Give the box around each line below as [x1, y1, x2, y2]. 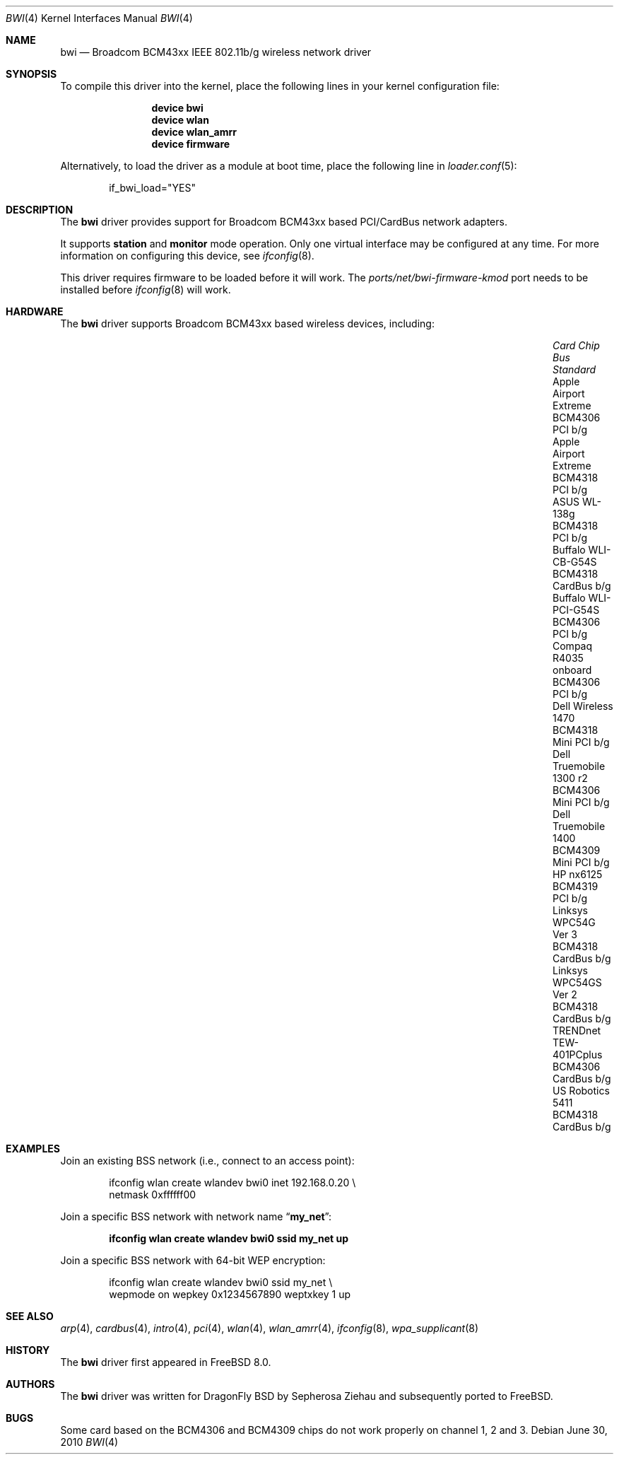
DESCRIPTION [6, 204, 73, 216]
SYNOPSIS [6, 68, 57, 80]
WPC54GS [553, 976, 602, 988]
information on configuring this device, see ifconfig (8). [60, 250, 314, 262]
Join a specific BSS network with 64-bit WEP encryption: [60, 1254, 326, 1266]
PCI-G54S [553, 604, 600, 616]
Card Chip [553, 339, 600, 351]
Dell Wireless [553, 700, 613, 712]
